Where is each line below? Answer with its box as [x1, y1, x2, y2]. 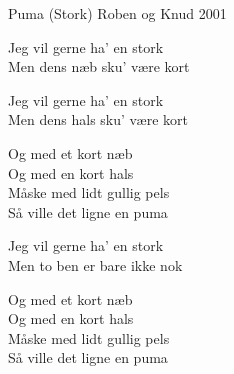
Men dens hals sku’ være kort [8, 109, 188, 130]
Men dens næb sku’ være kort [8, 56, 190, 77]
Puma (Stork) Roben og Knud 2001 [8, 3, 227, 23]
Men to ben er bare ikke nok [8, 254, 183, 275]
